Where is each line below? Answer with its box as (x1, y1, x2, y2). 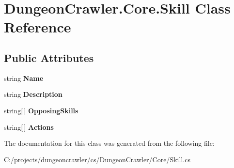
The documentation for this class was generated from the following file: (4, 138, 215, 148)
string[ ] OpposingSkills (4, 105, 78, 115)
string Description (4, 89, 62, 99)
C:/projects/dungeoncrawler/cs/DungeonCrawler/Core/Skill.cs (4, 154, 190, 164)
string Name (4, 73, 44, 83)
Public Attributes (4, 50, 94, 65)
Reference (4, 17, 71, 37)
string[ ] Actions (4, 122, 54, 132)
